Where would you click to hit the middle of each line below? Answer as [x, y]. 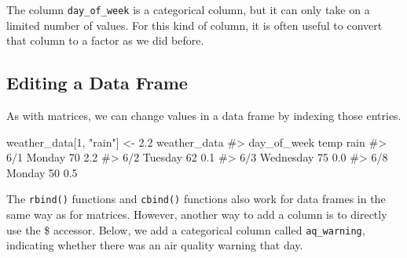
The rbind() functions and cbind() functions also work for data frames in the [196, 199]
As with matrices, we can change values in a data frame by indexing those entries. [204, 116]
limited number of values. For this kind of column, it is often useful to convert [194, 25]
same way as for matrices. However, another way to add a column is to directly [197, 214]
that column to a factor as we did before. [105, 40]
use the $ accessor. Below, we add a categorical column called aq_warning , [186, 229]
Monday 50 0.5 [42, 172]
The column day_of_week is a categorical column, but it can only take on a [188, 9]
